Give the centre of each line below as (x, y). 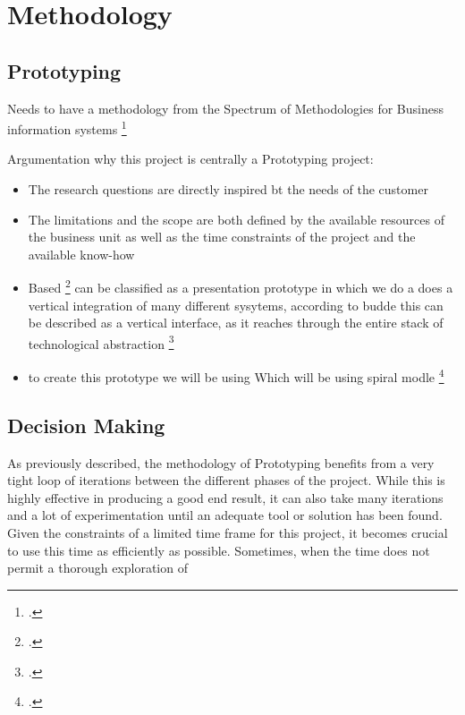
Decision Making (86, 425)
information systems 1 (67, 128)
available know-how (81, 254)
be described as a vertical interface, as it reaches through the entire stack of (236, 323)
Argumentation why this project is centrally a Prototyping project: (190, 159)
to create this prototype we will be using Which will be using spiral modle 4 (236, 375)
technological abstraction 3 (101, 342)
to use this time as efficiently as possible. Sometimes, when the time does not (219, 550)
